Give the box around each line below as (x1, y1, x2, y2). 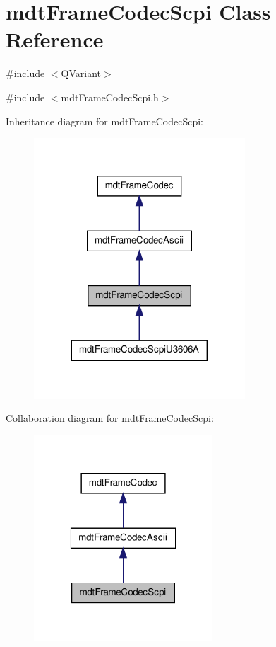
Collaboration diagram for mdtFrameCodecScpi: (6, 411, 214, 425)
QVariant (61, 66, 102, 81)
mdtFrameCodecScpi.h (61, 89, 159, 104)
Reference (6, 25, 104, 54)
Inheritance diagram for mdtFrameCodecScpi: (6, 113, 203, 128)
